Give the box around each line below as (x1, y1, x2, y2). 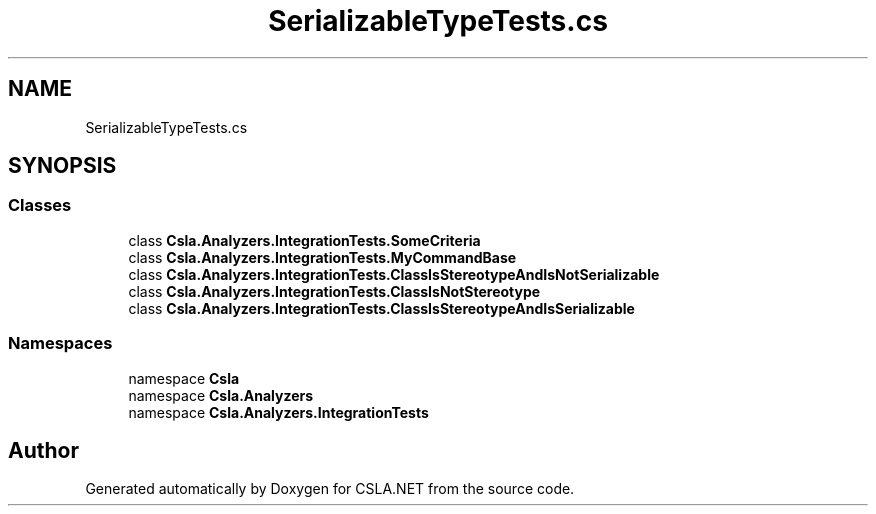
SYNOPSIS (8, 153, 117, 179)
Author (8, 437, 79, 463)
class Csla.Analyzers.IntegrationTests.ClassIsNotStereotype (128, 282, 541, 300)
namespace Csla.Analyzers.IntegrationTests (128, 403, 429, 421)
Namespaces (8, 333, 113, 354)
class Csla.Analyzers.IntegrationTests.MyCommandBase (128, 248, 517, 266)
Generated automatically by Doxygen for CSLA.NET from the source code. (85, 480, 575, 498)
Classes (8, 195, 72, 216)
